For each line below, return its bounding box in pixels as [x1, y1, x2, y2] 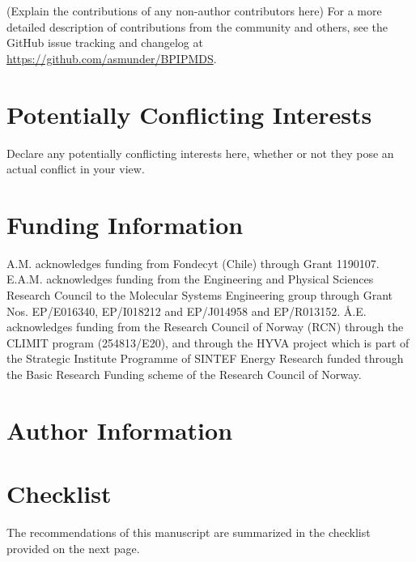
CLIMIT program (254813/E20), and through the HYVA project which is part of [6, 334, 410, 351]
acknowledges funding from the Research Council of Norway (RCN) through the [6, 318, 404, 335]
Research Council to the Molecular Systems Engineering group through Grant [6, 287, 393, 303]
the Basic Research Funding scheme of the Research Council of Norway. [6, 365, 362, 382]
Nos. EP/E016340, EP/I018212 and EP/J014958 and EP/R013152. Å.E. [6, 302, 367, 319]
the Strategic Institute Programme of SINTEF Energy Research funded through [6, 350, 404, 367]
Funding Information [6, 207, 244, 241]
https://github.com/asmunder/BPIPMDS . [6, 49, 217, 66]
